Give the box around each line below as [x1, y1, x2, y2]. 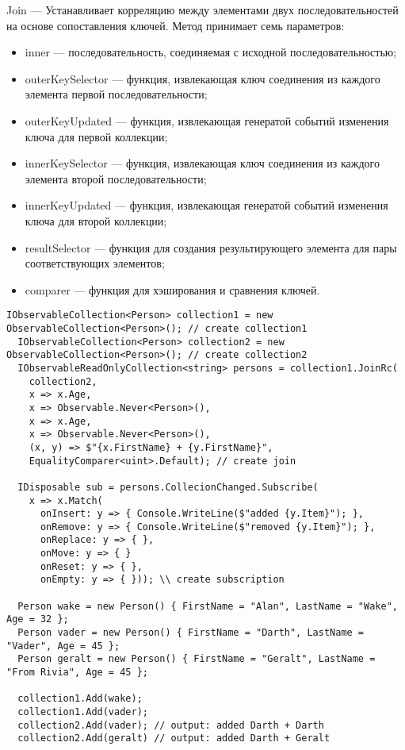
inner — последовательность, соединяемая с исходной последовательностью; [25, 44, 397, 60]
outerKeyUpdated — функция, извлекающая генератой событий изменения [25, 112, 389, 129]
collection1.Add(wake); [17, 693, 143, 705]
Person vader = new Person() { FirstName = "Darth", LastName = [17, 627, 365, 639]
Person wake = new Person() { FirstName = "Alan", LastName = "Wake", [17, 600, 398, 612]
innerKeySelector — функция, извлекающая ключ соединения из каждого [25, 155, 380, 171]
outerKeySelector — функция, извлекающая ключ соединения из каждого [25, 70, 380, 87]
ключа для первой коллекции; [25, 128, 168, 144]
